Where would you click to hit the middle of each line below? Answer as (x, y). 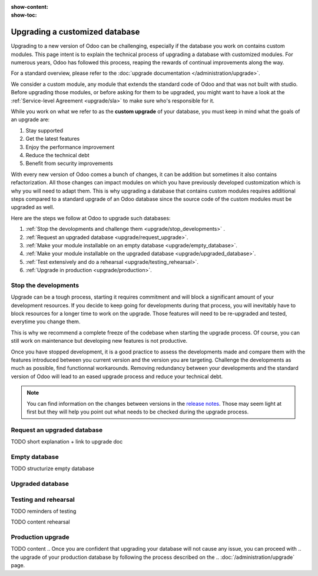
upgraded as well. (33, 207)
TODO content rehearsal (40, 522)
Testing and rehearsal (43, 499)
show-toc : (24, 15)
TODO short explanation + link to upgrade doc (67, 442)
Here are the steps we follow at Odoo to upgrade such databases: (91, 218)
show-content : (29, 7)
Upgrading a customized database (75, 32)
